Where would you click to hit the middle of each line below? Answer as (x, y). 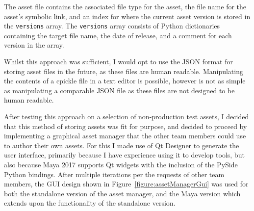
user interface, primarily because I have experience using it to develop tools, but (124, 155)
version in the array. (34, 45)
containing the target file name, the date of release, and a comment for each (118, 35)
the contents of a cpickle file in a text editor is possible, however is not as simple (125, 81)
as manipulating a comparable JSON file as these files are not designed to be (119, 90)
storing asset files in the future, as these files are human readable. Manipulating (124, 71)
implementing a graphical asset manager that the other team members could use (125, 136)
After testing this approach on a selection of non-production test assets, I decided (127, 116)
